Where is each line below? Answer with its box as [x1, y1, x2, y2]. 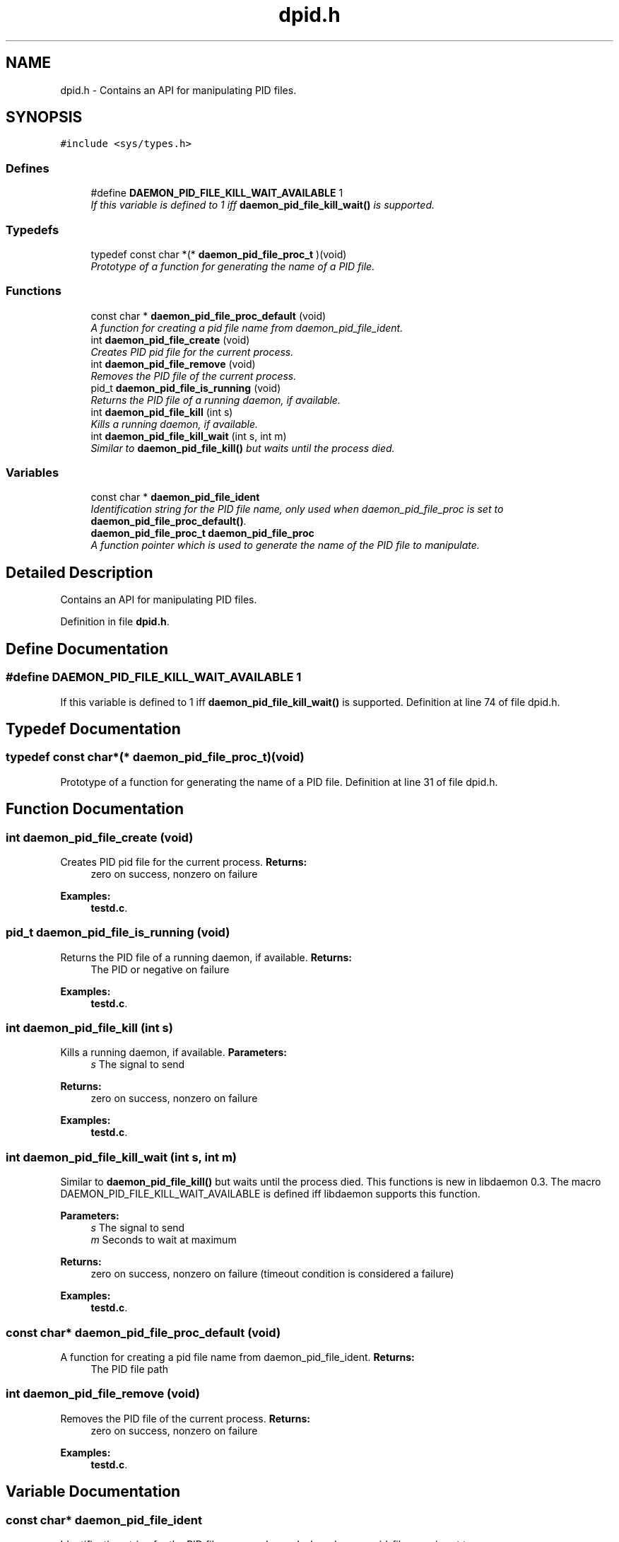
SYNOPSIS [6, 108, 83, 127]
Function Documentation [6, 800, 184, 818]
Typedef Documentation [6, 719, 181, 738]
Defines [6, 161, 49, 175]
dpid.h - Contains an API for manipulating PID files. [60, 83, 297, 96]
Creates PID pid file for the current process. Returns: [60, 855, 307, 868]
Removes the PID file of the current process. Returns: [60, 1412, 310, 1425]
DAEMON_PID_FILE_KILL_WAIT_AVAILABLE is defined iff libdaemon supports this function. [60, 1188, 481, 1200]
